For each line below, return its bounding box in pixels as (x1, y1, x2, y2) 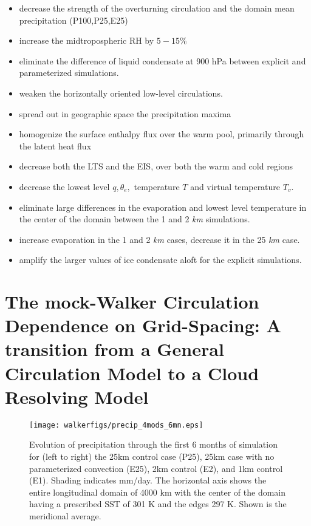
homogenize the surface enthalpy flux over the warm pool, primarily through (19, 128, 304, 140)
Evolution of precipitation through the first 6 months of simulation (29, 438, 278, 451)
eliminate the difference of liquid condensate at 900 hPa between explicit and (19, 54, 306, 67)
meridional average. (29, 510, 101, 522)
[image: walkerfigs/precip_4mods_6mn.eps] (29, 420, 203, 429)
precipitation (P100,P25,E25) (19, 13, 128, 26)
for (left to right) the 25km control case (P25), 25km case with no (29, 450, 275, 463)
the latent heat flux (19, 139, 92, 152)
